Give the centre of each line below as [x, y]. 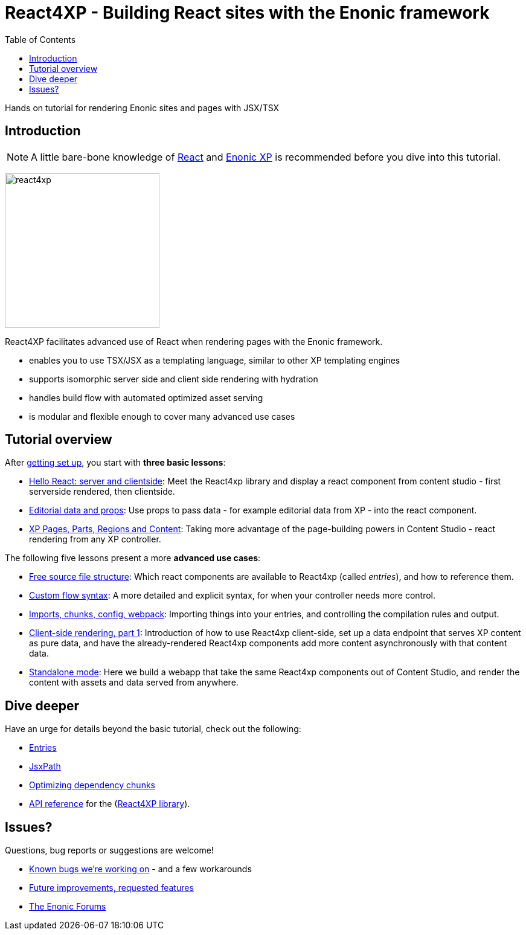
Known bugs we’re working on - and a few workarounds [140, 869]
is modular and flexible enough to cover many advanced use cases [162, 416]
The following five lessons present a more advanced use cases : [133, 558]
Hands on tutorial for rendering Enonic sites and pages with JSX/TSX [142, 108]
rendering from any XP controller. [95, 539]
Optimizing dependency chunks [92, 785]
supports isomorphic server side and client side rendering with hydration [174, 379]
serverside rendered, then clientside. [102, 492]
